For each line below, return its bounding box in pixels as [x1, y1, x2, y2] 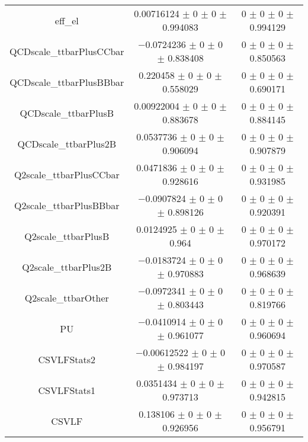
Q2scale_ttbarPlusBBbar [14, 198, 120, 212]
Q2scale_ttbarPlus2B [22, 260, 112, 274]
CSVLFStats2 [38, 352, 96, 366]
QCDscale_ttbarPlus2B [17, 136, 117, 150]
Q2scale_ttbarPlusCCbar [14, 167, 120, 181]
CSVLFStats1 [38, 383, 96, 397]
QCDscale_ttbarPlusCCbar [9, 44, 124, 58]
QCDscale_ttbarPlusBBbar [9, 75, 124, 89]
